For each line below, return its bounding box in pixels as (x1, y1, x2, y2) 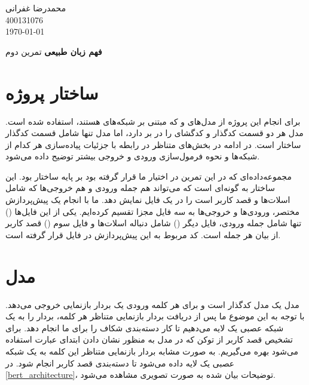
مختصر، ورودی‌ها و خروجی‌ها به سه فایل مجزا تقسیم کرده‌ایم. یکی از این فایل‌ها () (5, 205, 300, 217)
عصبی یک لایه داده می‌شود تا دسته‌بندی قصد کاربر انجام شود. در (5, 356, 235, 369)
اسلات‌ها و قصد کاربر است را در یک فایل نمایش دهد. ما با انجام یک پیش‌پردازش (5, 193, 290, 206)
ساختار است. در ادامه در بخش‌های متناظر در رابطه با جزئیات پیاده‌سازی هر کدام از (5, 138, 301, 150)
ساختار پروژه (5, 80, 99, 104)
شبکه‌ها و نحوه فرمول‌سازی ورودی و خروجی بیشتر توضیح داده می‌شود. (5, 150, 260, 162)
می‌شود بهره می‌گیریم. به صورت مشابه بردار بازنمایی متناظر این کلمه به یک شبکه (5, 344, 299, 357)
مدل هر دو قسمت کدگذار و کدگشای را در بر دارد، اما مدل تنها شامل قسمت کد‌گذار (5, 127, 304, 139)
